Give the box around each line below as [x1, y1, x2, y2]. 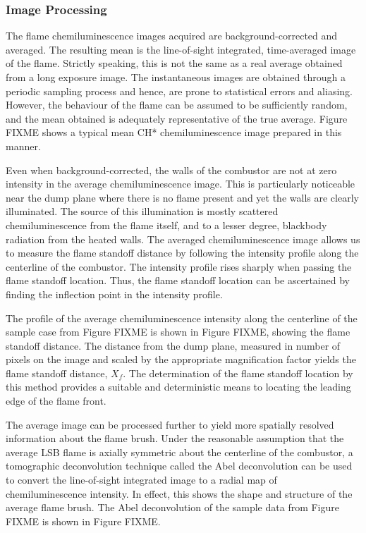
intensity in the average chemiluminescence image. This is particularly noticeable [6, 176, 355, 191]
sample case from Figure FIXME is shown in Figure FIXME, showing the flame [6, 324, 350, 339]
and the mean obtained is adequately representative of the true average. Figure [6, 111, 348, 125]
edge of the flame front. [6, 393, 106, 408]
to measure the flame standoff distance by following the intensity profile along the [6, 245, 359, 260]
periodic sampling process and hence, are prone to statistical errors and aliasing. [6, 83, 353, 98]
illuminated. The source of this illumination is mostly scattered [6, 204, 279, 219]
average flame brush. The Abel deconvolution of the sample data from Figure [6, 500, 340, 515]
